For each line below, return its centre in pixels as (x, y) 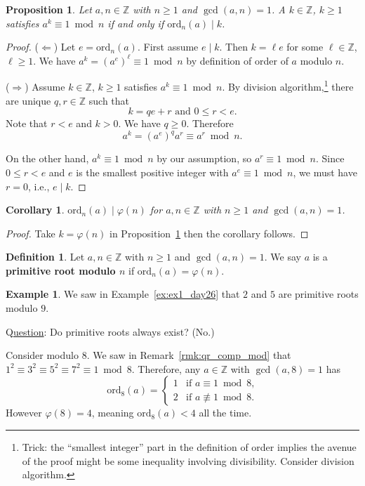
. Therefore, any (166, 368)
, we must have (325, 172)
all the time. (225, 413)
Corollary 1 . (35, 210)
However (24, 413)
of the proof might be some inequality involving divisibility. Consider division (188, 460)
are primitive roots (318, 294)
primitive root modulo (61, 270)
